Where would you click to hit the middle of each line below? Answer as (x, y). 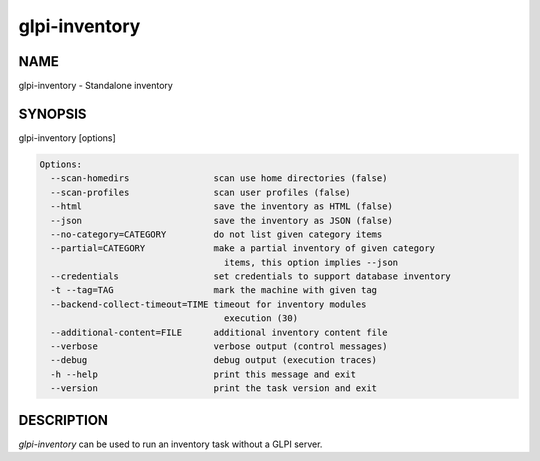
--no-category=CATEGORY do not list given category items (216, 234)
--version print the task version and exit (214, 388)
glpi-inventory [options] (67, 137)
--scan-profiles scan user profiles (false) (200, 192)
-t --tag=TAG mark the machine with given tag (214, 290)
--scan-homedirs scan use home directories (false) (219, 178)
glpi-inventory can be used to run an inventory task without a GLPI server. (170, 444)
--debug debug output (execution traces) (214, 360)
